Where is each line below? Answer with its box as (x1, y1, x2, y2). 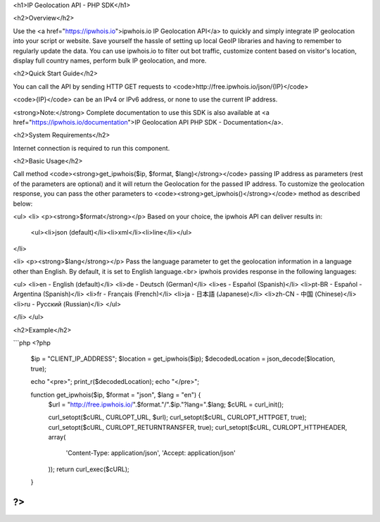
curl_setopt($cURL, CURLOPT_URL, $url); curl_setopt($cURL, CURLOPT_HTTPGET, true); (48, 413, 307, 422)
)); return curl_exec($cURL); (48, 465, 129, 473)
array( (48, 433, 66, 442)
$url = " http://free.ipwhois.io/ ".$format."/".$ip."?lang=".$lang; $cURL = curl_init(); (48, 400, 284, 409)
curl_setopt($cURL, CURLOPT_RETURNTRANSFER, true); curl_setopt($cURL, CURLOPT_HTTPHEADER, (48, 423, 348, 431)
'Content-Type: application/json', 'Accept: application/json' (65, 449, 236, 457)
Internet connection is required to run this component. (13, 144, 170, 152)
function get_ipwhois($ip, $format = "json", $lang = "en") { (30, 390, 201, 399)
